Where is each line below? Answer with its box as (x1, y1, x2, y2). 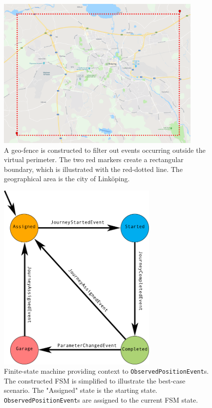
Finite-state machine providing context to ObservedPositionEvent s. (4, 366, 209, 376)
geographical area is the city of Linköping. (4, 173, 130, 184)
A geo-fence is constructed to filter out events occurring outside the (4, 144, 206, 155)
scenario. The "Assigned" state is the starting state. (4, 385, 157, 395)
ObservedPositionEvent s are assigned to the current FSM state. (4, 394, 198, 405)
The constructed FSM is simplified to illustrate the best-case (4, 375, 186, 385)
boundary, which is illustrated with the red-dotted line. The (4, 164, 183, 174)
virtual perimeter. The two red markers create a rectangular (4, 154, 184, 165)
